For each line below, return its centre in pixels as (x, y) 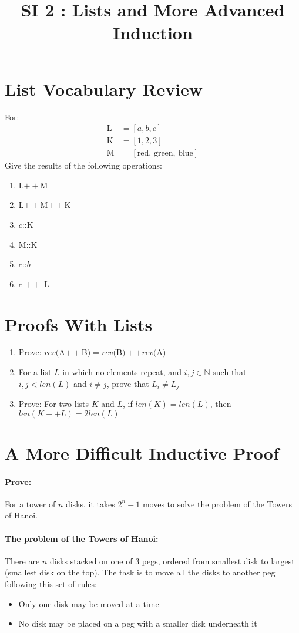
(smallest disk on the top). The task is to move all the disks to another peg (140, 572)
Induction (153, 33)
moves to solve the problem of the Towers (217, 504)
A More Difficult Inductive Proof (142, 452)
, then (221, 404)
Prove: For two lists (54, 404)
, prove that (128, 383)
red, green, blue (165, 154)
